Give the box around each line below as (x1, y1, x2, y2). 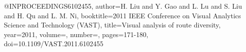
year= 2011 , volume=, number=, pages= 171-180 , (4, 29, 148, 39)
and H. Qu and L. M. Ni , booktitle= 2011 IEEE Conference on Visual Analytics (4, 10, 241, 20)
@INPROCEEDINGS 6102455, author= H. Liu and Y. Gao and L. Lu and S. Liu (4, 1, 242, 11)
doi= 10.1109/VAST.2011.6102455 (4, 39, 104, 49)
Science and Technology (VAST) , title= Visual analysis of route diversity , (4, 20, 221, 30)
